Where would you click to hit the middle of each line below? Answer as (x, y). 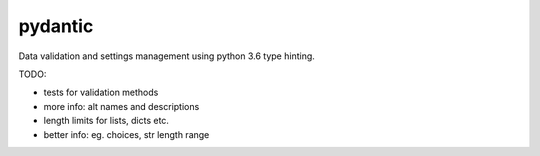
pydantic (56, 26)
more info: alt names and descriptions (121, 106)
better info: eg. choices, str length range (126, 134)
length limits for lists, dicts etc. (106, 121)
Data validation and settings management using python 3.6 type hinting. (166, 56)
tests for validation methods (101, 92)
